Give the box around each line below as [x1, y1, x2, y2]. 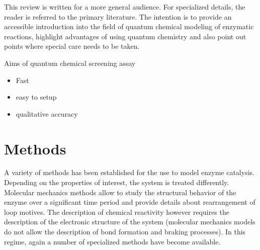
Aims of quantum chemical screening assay [4, 57, 136, 68]
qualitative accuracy [16, 108, 78, 119]
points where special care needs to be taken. [4, 41, 140, 51]
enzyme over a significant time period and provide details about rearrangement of [4, 197, 255, 207]
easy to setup [16, 92, 57, 102]
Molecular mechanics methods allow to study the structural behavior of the [4, 187, 236, 197]
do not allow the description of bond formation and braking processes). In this [4, 226, 246, 237]
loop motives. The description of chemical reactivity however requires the [4, 206, 229, 217]
